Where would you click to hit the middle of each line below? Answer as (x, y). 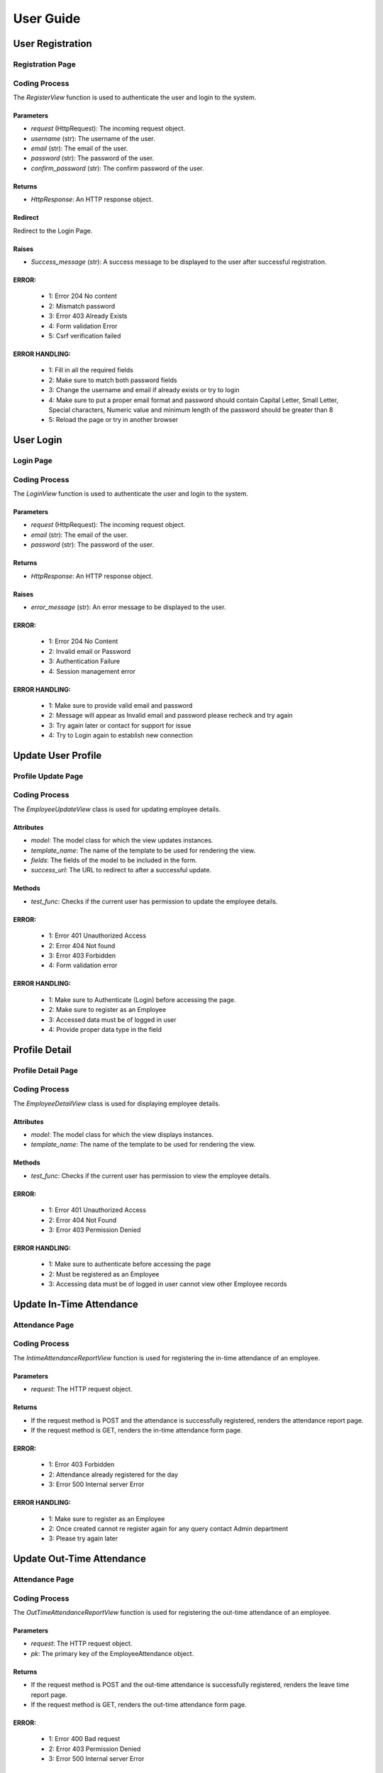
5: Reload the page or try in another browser (113, 420)
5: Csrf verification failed (85, 335)
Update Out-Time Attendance (80, 1559)
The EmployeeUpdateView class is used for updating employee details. (117, 809)
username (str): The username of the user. (93, 138)
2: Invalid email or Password (90, 651)
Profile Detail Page (45, 1070)
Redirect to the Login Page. (53, 230)
